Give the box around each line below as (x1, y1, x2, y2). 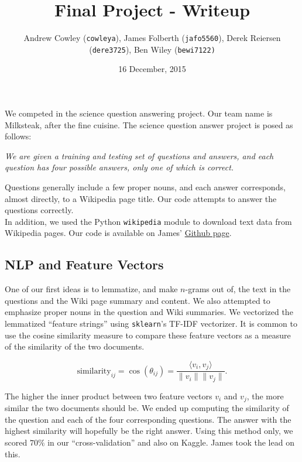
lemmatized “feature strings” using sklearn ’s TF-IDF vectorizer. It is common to (5, 317, 297, 330)
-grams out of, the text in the (185, 283, 291, 295)
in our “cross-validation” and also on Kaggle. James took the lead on (47, 436, 294, 449)
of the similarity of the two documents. (5, 340, 145, 353)
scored (5, 436, 28, 449)
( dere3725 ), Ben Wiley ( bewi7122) (89, 43, 215, 55)
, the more (246, 389, 284, 402)
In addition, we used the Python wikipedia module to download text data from (5, 215, 292, 227)
